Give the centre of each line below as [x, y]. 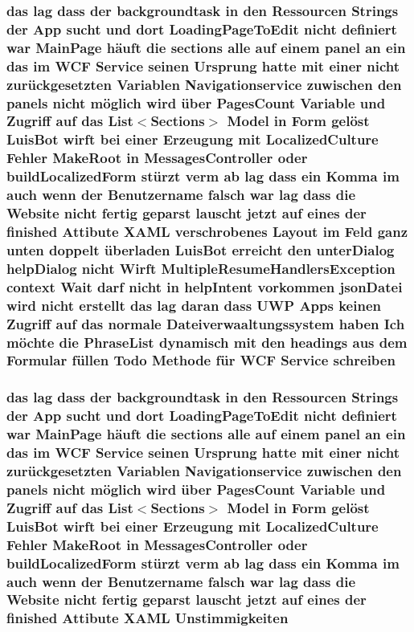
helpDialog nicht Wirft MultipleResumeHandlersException [201, 268]
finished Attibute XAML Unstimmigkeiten [148, 618]
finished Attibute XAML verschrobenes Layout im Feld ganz [207, 231]
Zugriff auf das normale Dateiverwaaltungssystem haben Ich [206, 323]
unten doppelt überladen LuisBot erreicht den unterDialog [201, 249]
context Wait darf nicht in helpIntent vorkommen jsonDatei [205, 286]
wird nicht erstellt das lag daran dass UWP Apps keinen [194, 305]
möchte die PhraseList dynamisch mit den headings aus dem [207, 342]
